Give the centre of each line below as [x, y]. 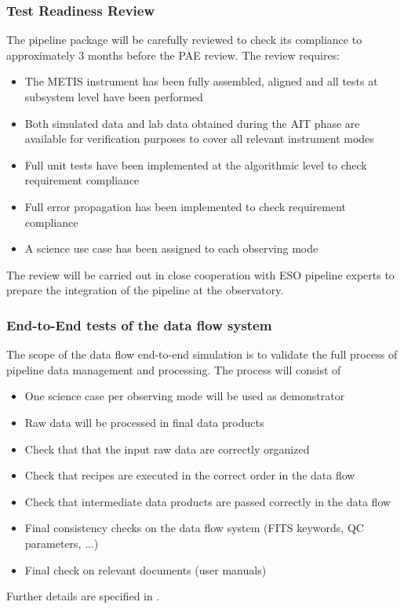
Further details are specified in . [83, 596]
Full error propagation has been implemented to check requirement [186, 206]
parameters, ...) [62, 543]
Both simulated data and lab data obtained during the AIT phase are [192, 123]
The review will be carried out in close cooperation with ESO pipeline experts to [200, 274]
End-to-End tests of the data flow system [139, 325]
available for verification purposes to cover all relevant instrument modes [199, 139]
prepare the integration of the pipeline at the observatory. [145, 290]
